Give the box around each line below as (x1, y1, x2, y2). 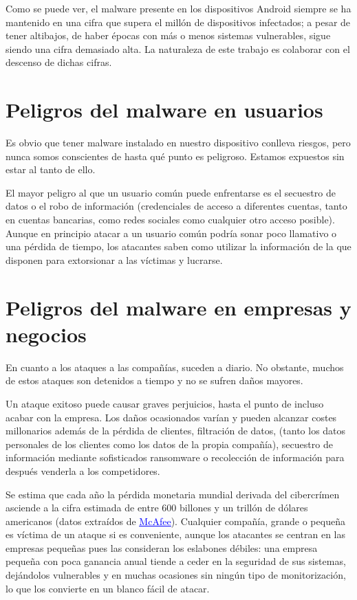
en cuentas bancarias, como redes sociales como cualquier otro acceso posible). (6, 212, 335, 227)
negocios (6, 320, 87, 348)
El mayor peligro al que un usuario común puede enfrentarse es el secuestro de (6, 185, 336, 199)
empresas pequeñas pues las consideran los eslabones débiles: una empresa (6, 540, 318, 555)
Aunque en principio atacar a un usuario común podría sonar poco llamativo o (6, 225, 337, 240)
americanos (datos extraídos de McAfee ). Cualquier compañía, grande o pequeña (6, 513, 345, 528)
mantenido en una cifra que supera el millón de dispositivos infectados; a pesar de (6, 14, 351, 29)
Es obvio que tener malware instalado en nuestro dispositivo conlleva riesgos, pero (6, 135, 351, 150)
